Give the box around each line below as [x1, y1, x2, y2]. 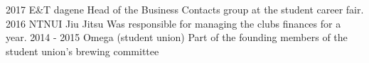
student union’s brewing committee [6, 43, 159, 58]
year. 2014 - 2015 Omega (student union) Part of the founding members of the [6, 30, 348, 45]
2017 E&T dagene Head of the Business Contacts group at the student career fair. [6, 2, 364, 16]
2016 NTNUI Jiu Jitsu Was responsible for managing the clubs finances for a [6, 16, 341, 30]
